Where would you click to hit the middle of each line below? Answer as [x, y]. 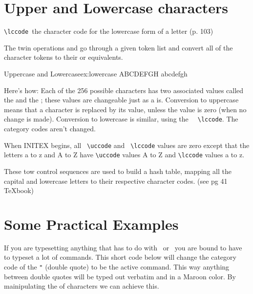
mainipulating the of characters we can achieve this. [82, 286]
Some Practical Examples [91, 224]
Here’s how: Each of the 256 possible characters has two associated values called [124, 90]
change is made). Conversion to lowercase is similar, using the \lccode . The [121, 119]
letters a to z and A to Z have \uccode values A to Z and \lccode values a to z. [124, 155]
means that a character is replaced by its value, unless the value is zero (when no [125, 109]
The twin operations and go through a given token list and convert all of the [118, 47]
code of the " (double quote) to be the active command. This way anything [117, 267]
